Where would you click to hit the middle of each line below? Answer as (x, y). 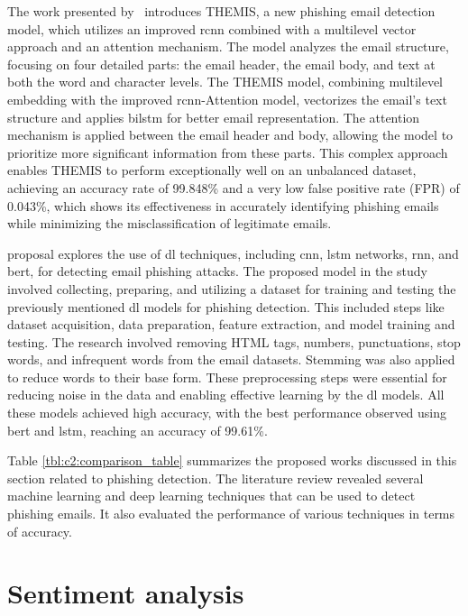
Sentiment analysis (126, 593)
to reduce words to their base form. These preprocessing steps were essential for (227, 377)
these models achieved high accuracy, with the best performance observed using (227, 413)
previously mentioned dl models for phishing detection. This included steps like (226, 306)
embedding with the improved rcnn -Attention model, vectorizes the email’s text (227, 99)
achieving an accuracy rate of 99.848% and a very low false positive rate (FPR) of (234, 187)
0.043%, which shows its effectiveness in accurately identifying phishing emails (223, 205)
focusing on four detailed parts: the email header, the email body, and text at (221, 64)
